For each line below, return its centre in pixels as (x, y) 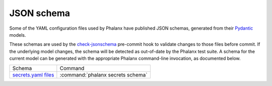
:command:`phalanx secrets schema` (104, 74)
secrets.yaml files (33, 74)
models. (18, 35)
